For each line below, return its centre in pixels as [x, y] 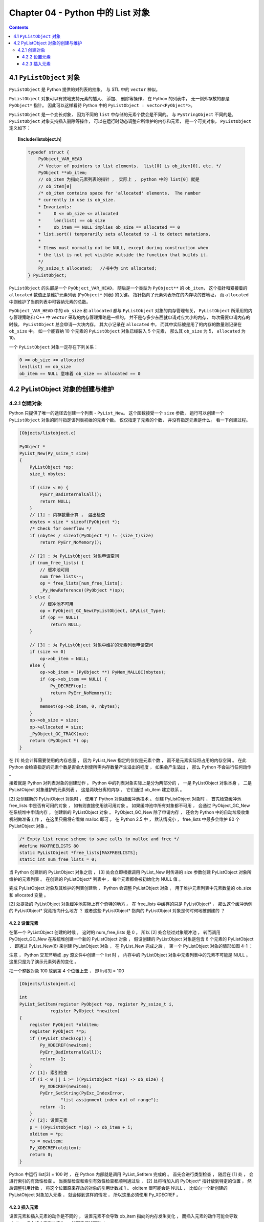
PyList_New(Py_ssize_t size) [54, 453]
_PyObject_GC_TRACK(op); [59, 734]
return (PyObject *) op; [59, 741]
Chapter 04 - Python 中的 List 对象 [79, 13]
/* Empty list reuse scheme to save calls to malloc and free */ [99, 839]
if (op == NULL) [59, 618]
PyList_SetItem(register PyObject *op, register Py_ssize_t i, [97, 1004]
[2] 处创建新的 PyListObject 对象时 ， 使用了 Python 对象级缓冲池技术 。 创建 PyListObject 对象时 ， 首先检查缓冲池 [125, 799]
